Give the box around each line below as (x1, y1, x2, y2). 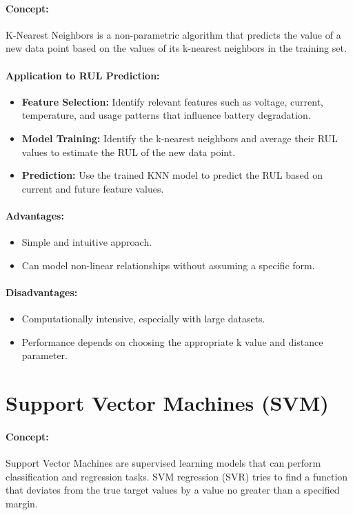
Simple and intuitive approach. (21, 235, 152, 249)
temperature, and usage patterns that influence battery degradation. (21, 108, 311, 122)
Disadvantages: (6, 284, 78, 299)
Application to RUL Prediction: (6, 68, 160, 82)
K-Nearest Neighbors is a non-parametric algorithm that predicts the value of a (6, 27, 341, 41)
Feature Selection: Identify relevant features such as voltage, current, (21, 94, 323, 108)
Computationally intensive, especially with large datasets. (21, 311, 265, 326)
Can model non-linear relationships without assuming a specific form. (21, 257, 315, 272)
